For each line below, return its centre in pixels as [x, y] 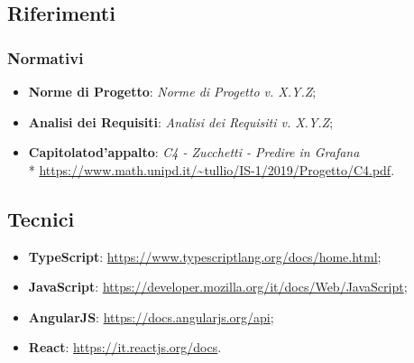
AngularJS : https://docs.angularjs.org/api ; [151, 316]
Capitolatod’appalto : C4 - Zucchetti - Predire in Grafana [194, 152]
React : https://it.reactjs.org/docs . [125, 347]
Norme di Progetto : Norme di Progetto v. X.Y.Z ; [172, 91]
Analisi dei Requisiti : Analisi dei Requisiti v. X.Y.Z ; [181, 121]
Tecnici [41, 218]
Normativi [46, 57]
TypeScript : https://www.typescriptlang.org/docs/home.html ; [205, 256]
